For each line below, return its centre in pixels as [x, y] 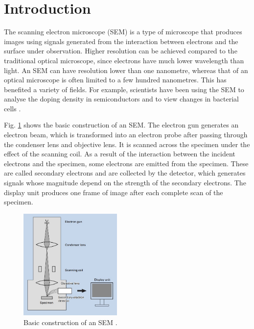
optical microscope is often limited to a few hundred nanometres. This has [115, 80]
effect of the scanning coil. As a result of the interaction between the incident [120, 154]
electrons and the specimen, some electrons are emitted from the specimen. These [126, 163]
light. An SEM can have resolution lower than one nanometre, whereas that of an [126, 70]
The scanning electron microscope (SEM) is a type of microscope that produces [123, 32]
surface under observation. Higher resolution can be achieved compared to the [121, 51]
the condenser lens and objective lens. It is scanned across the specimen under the [127, 144]
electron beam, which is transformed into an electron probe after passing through [126, 135]
